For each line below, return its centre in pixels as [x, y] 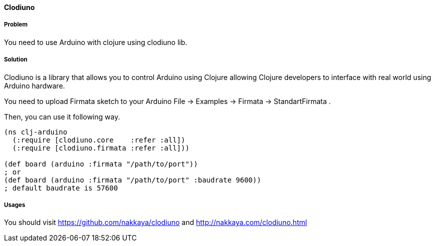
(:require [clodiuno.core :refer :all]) [99, 140]
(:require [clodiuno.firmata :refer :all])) [101, 148]
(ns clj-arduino [36, 132]
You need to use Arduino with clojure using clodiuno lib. [96, 42]
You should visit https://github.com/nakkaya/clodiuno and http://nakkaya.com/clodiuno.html [155, 222]
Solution [16, 60]
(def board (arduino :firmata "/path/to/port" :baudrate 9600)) [133, 180]
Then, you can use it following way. [62, 116]
